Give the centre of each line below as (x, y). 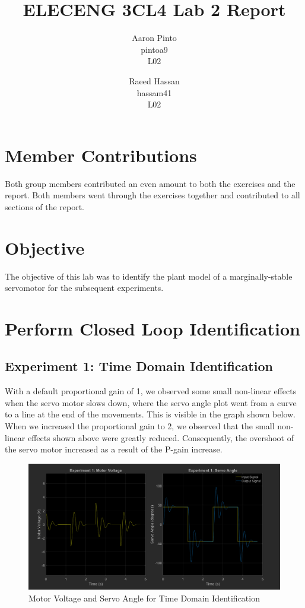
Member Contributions (101, 155)
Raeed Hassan (154, 80)
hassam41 (154, 92)
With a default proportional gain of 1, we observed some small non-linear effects (151, 391)
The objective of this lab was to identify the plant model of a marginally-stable (149, 276)
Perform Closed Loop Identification (152, 328)
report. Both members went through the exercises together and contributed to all (152, 195)
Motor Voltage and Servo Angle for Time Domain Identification (144, 598)
